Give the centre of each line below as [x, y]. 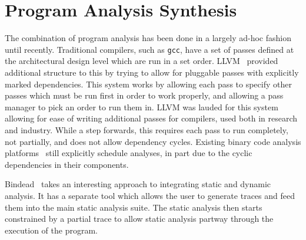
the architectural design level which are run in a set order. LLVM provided [142, 61]
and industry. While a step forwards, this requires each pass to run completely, [147, 129]
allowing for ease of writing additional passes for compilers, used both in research [151, 118]
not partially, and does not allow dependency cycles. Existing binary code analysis [153, 141]
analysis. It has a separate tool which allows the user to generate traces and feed [150, 195]
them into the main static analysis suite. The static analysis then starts [134, 207]
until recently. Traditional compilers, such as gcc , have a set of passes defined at [149, 49]
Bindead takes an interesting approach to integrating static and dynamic [138, 184]
